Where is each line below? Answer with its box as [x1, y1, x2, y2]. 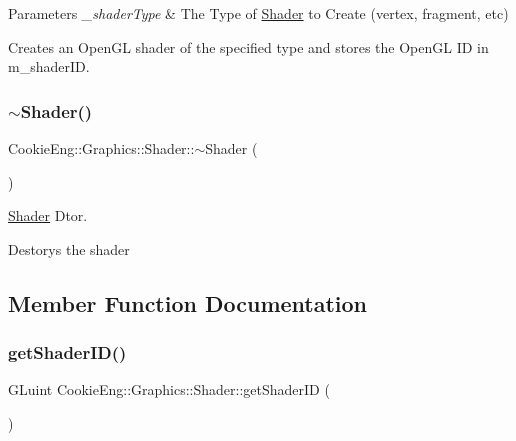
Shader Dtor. [8, 205, 88, 226]
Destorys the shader [8, 238, 130, 259]
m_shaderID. [8, 56, 90, 77]
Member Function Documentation [8, 287, 368, 318]
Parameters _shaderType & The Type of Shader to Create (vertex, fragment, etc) [8, 3, 509, 23]
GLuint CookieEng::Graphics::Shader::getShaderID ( [8, 379, 330, 400]
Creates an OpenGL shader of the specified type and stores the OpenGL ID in [8, 36, 489, 57]
